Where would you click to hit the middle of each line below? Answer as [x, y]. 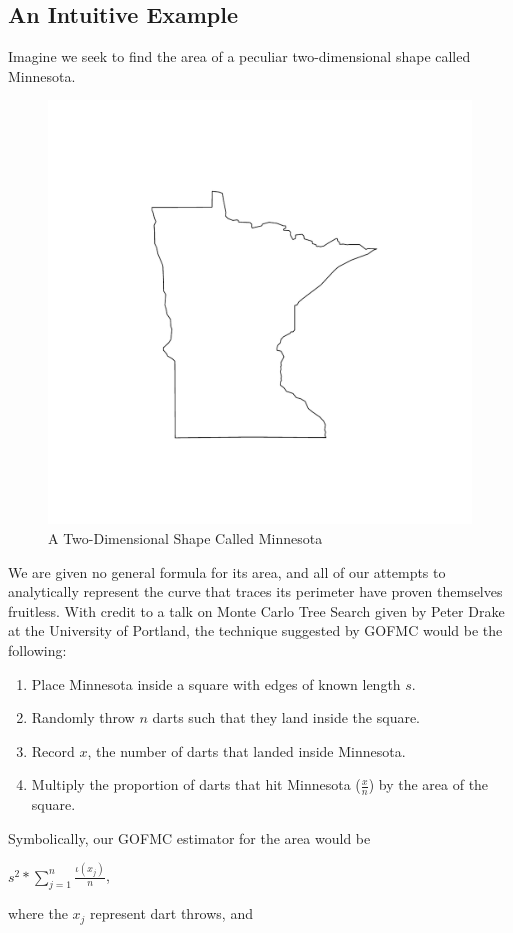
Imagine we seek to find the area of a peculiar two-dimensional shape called [239, 56]
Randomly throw [83, 717]
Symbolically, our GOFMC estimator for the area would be [189, 837]
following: [37, 649]
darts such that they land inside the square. [286, 717]
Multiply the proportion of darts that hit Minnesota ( [196, 784]
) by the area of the [428, 784]
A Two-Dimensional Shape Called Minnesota [185, 537]
